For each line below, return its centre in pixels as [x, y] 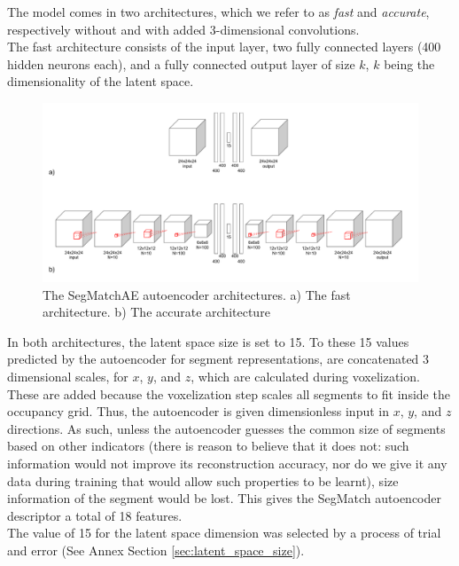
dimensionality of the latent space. [101, 81]
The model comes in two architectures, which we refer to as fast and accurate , [218, 12]
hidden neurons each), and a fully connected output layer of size [181, 63]
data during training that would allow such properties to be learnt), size [203, 480]
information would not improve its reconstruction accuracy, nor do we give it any [227, 463]
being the [409, 63]
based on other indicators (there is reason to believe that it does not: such [208, 446]
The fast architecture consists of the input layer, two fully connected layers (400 [224, 47]
